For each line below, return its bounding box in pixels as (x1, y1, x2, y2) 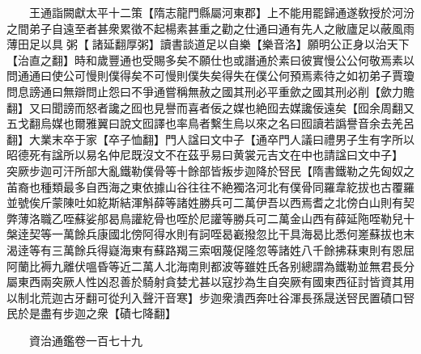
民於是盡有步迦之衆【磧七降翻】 (6, 305, 176, 322)
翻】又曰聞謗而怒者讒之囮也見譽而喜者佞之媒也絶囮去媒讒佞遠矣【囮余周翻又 (6, 99, 415, 116)
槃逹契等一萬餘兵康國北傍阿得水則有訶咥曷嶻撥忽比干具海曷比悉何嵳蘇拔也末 (6, 225, 415, 242)
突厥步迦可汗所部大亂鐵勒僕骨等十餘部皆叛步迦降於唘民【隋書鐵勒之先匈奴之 (6, 162, 415, 179)
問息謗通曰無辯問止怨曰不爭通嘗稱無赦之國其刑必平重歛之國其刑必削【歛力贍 (6, 82, 415, 99)
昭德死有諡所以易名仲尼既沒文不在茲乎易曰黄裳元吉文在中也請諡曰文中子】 (6, 146, 398, 163)
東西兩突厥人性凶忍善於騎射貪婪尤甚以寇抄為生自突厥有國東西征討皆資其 (17, 273, 403, 290)
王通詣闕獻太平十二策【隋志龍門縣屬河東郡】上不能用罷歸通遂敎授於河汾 (28, 4, 415, 20)
